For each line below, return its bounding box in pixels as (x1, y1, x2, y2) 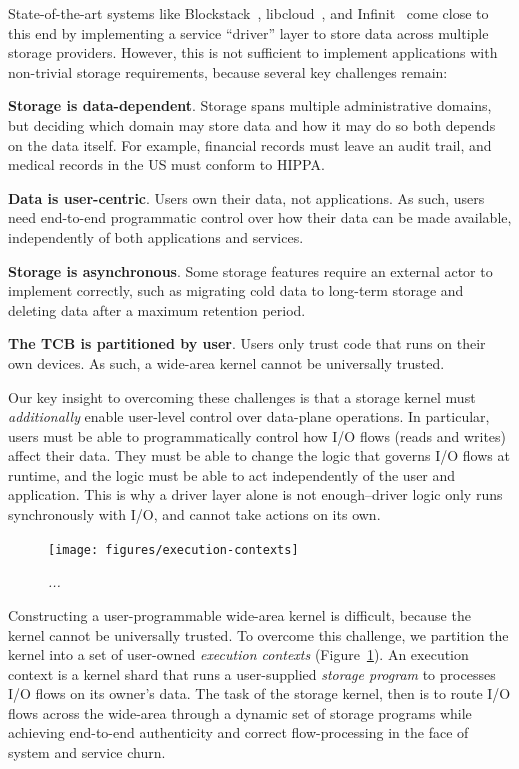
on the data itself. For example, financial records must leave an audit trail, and (8, 134, 492, 155)
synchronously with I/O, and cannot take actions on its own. (8, 504, 381, 525)
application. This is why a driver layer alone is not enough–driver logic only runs (8, 484, 503, 505)
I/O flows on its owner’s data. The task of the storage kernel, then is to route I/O (8, 683, 511, 704)
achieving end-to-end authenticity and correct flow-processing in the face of (8, 722, 469, 743)
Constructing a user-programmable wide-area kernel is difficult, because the (8, 604, 471, 625)
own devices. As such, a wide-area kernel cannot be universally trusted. (8, 352, 445, 373)
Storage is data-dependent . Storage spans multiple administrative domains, (8, 95, 492, 116)
